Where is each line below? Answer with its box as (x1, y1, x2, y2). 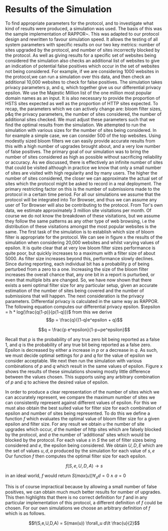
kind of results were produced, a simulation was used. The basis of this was (5, 25, 162, 31)
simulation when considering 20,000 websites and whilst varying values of (5, 239, 159, 245)
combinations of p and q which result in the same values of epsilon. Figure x (5, 363, 163, 369)
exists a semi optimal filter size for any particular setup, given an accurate (5, 282, 158, 288)
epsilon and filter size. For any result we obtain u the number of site (5, 421, 144, 427)
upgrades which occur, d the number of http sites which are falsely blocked (5, 426, 161, 432)
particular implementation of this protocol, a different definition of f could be (5, 499, 162, 505)
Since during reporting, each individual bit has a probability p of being (5, 261, 149, 267)
